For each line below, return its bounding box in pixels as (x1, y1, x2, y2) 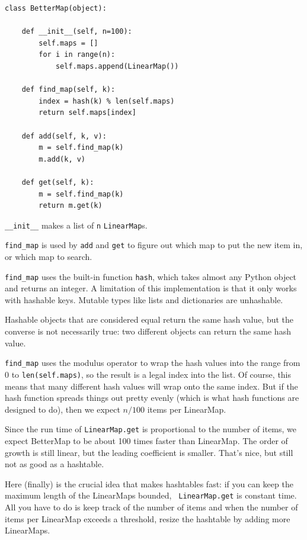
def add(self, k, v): (21, 131, 107, 140)
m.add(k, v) (39, 155, 86, 163)
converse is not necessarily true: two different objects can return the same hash (5, 325, 291, 337)
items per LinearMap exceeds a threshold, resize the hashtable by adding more (5, 512, 290, 525)
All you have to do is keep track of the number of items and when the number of (5, 501, 298, 513)
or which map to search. (5, 250, 92, 262)
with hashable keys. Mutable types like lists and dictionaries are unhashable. (5, 293, 283, 306)
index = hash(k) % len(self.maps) (39, 97, 175, 105)
